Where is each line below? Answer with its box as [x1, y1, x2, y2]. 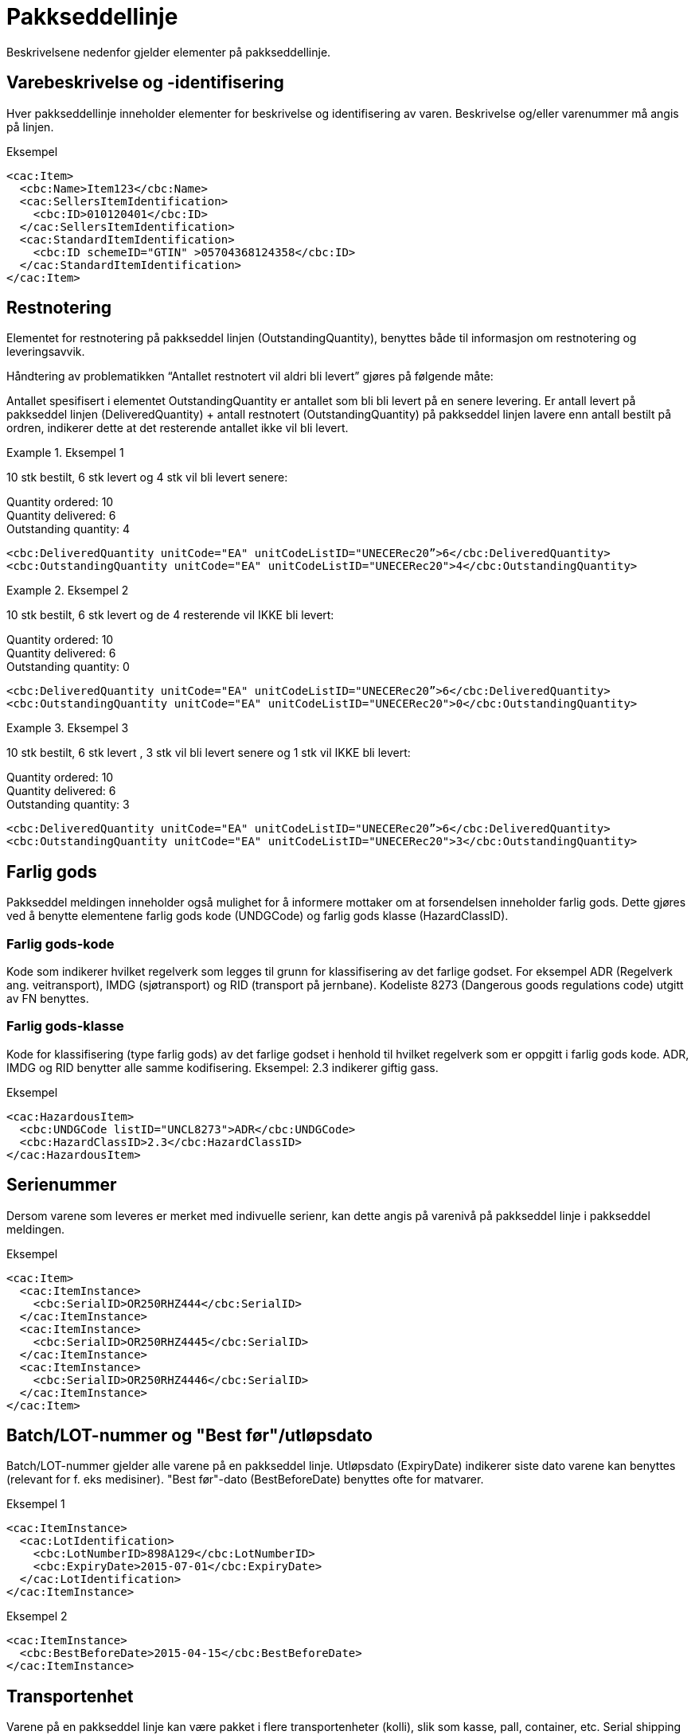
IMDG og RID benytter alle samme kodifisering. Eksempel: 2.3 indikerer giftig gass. [6, 1060, 439, 1074]
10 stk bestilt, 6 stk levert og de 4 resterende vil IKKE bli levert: [6, 608, 334, 622]
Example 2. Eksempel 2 [6, 583, 129, 598]
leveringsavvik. [6, 345, 85, 359]
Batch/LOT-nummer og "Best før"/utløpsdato [6, 1425, 373, 1446]
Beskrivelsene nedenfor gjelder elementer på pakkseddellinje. [6, 45, 331, 59]
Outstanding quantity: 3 [6, 797, 130, 812]
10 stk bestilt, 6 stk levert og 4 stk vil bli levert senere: [6, 470, 288, 485]
